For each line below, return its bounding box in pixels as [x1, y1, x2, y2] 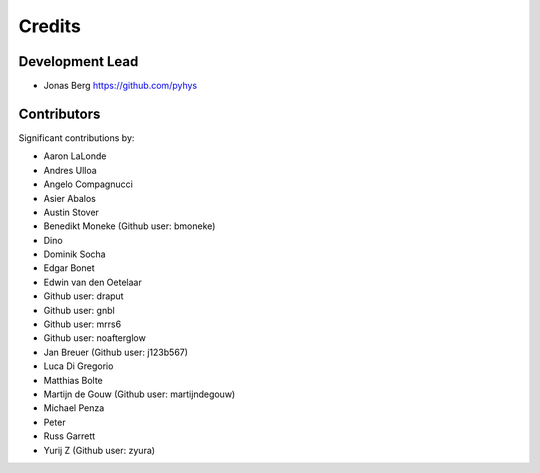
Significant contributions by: [18, 131, 135, 144]
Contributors [18, 105, 101, 122]
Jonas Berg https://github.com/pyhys [43, 80, 198, 92]
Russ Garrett [43, 430, 96, 442]
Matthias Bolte [43, 374, 104, 386]
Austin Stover [43, 206, 100, 218]
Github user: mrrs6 [43, 318, 122, 330]
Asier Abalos [43, 192, 97, 204]
